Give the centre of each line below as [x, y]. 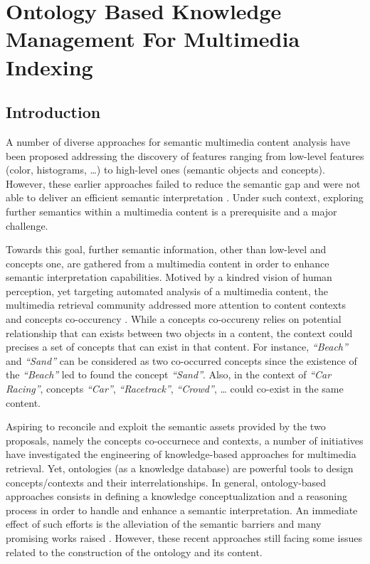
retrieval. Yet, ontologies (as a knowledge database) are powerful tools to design [180, 468]
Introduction [53, 112]
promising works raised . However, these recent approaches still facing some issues [184, 537]
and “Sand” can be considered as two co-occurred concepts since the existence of [181, 360]
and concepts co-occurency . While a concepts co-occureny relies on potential [174, 319]
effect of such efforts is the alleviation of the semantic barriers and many [164, 524]
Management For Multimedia [153, 39]
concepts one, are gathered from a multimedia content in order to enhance [168, 263]
